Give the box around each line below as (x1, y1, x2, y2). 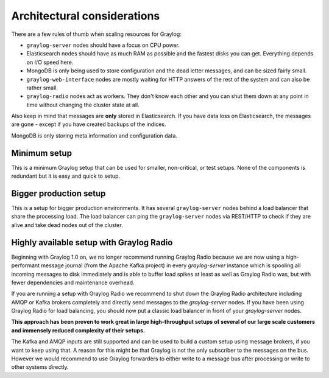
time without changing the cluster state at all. (26, 101, 140, 108)
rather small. (26, 84, 58, 91)
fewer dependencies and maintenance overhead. (11, 279, 135, 286)
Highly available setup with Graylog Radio (11, 237, 173, 248)
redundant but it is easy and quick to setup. (11, 172, 121, 180)
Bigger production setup (11, 188, 106, 198)
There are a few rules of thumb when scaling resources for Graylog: (11, 30, 182, 38)
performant (11, 262, 40, 269)
